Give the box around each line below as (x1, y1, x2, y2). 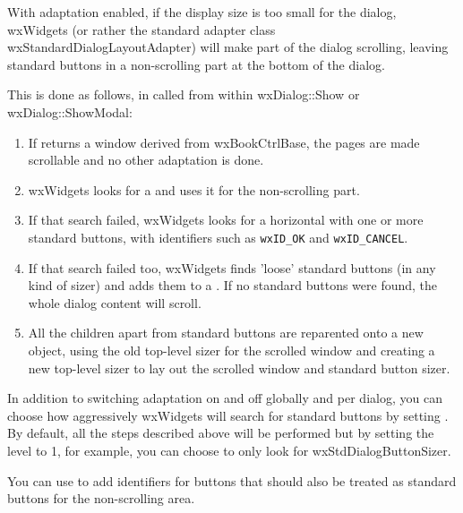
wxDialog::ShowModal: (7, 102, 133, 121)
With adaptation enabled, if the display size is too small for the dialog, (7, 3, 397, 21)
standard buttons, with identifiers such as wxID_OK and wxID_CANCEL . (28, 227, 408, 246)
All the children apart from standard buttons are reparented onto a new (28, 323, 424, 342)
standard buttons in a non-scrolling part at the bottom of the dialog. (7, 55, 385, 73)
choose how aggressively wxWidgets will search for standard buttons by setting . (7, 406, 449, 424)
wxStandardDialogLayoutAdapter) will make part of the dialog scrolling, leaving (7, 38, 449, 56)
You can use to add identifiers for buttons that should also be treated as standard (7, 471, 457, 490)
